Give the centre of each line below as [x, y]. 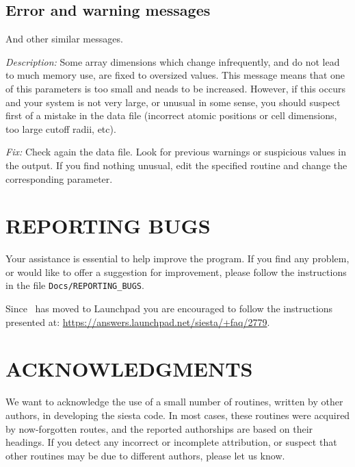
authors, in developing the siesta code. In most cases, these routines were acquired [178, 415]
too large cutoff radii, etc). [61, 128]
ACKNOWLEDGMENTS [129, 369]
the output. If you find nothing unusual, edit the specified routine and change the [176, 165]
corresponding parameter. [59, 178]
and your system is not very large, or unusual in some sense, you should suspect [173, 102]
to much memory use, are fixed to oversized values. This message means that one [175, 75]
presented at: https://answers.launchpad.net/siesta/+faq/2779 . [138, 321]
